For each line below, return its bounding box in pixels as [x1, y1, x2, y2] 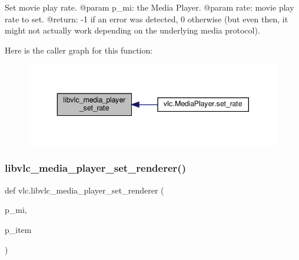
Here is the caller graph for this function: [5, 44, 153, 56]
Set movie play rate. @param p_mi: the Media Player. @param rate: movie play [5, 1, 294, 13]
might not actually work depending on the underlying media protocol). [5, 24, 260, 36]
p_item [5, 223, 32, 235]
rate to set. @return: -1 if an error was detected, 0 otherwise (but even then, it [5, 12, 288, 25]
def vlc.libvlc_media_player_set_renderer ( [5, 184, 164, 196]
